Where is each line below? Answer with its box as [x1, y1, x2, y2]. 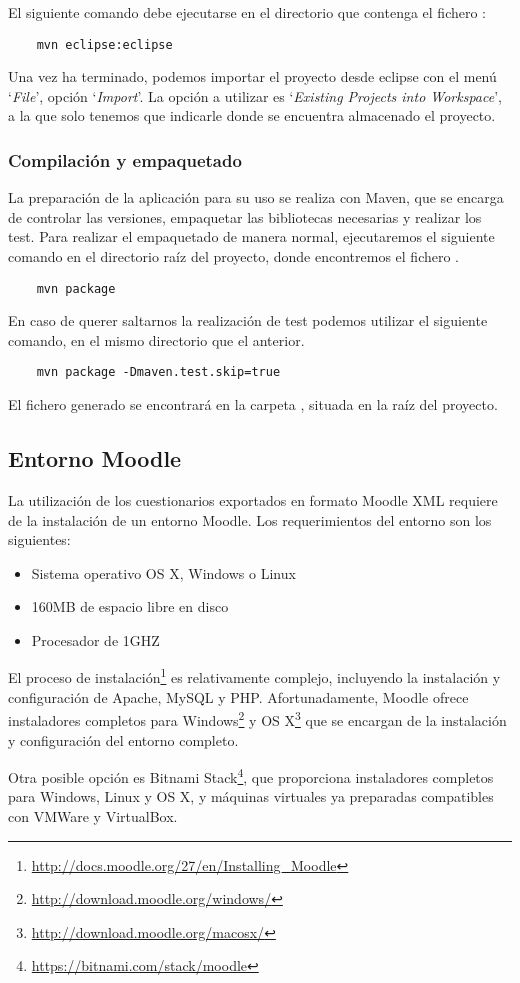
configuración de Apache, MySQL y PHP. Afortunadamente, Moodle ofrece [8, 686, 469, 707]
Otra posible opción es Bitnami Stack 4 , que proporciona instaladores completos [8, 764, 494, 787]
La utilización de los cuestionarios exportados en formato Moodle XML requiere [8, 489, 498, 510]
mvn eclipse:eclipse [36, 37, 173, 52]
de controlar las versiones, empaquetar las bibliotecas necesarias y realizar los [8, 206, 482, 227]
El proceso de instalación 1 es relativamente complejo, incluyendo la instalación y [8, 664, 501, 688]
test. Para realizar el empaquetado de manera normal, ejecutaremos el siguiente [8, 226, 495, 247]
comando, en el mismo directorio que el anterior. [8, 329, 305, 350]
